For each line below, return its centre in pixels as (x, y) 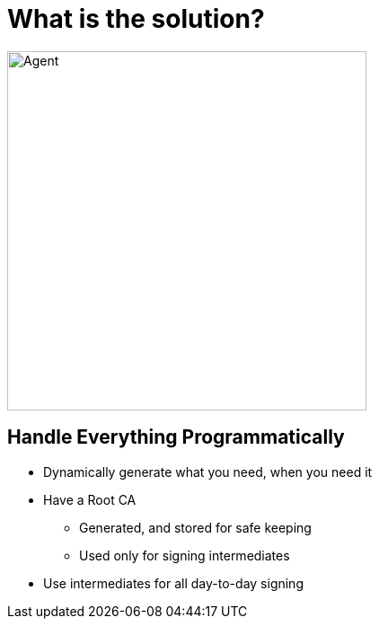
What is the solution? (136, 19)
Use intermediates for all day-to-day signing (173, 583)
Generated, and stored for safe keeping (195, 527)
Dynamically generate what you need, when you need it (208, 472)
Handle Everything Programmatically (176, 437)
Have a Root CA (90, 499)
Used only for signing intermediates (185, 555)
